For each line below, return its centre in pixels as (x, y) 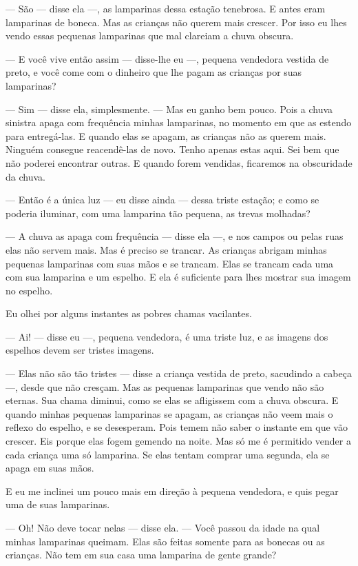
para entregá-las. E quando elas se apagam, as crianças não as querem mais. (166, 135)
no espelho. (29, 290)
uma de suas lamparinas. (58, 504)
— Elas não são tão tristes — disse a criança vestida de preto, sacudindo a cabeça (179, 373)
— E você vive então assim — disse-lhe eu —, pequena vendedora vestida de (167, 58)
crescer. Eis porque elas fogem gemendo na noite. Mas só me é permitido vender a (178, 441)
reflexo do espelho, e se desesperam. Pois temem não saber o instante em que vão (177, 427)
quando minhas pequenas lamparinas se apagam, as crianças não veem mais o (169, 413)
